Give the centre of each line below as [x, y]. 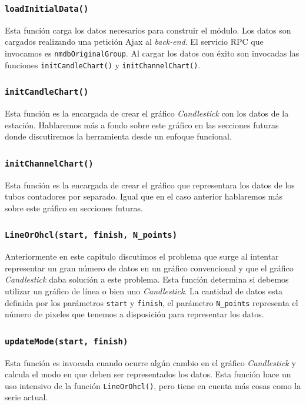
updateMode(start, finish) [66, 341]
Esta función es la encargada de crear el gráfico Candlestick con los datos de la [147, 113]
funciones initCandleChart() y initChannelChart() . [103, 64]
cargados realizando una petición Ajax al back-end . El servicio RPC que [134, 42]
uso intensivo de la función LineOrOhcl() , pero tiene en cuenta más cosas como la [153, 385]
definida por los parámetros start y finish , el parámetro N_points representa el [152, 302]
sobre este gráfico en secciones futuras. [74, 208]
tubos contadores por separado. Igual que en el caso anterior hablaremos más [144, 196]
